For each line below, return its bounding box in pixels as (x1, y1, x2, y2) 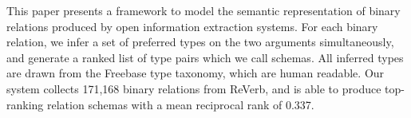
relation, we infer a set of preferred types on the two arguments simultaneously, (6, 33, 394, 50)
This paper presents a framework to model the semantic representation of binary (6, 2, 401, 18)
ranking (6, 96, 44, 112)
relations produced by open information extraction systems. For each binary (6, 18, 378, 34)
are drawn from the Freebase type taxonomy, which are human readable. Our (6, 65, 385, 81)
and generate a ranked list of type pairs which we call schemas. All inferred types (6, 49, 404, 65)
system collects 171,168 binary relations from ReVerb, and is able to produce (6, 80, 381, 96)
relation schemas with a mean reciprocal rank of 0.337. (47, 96, 314, 112)
